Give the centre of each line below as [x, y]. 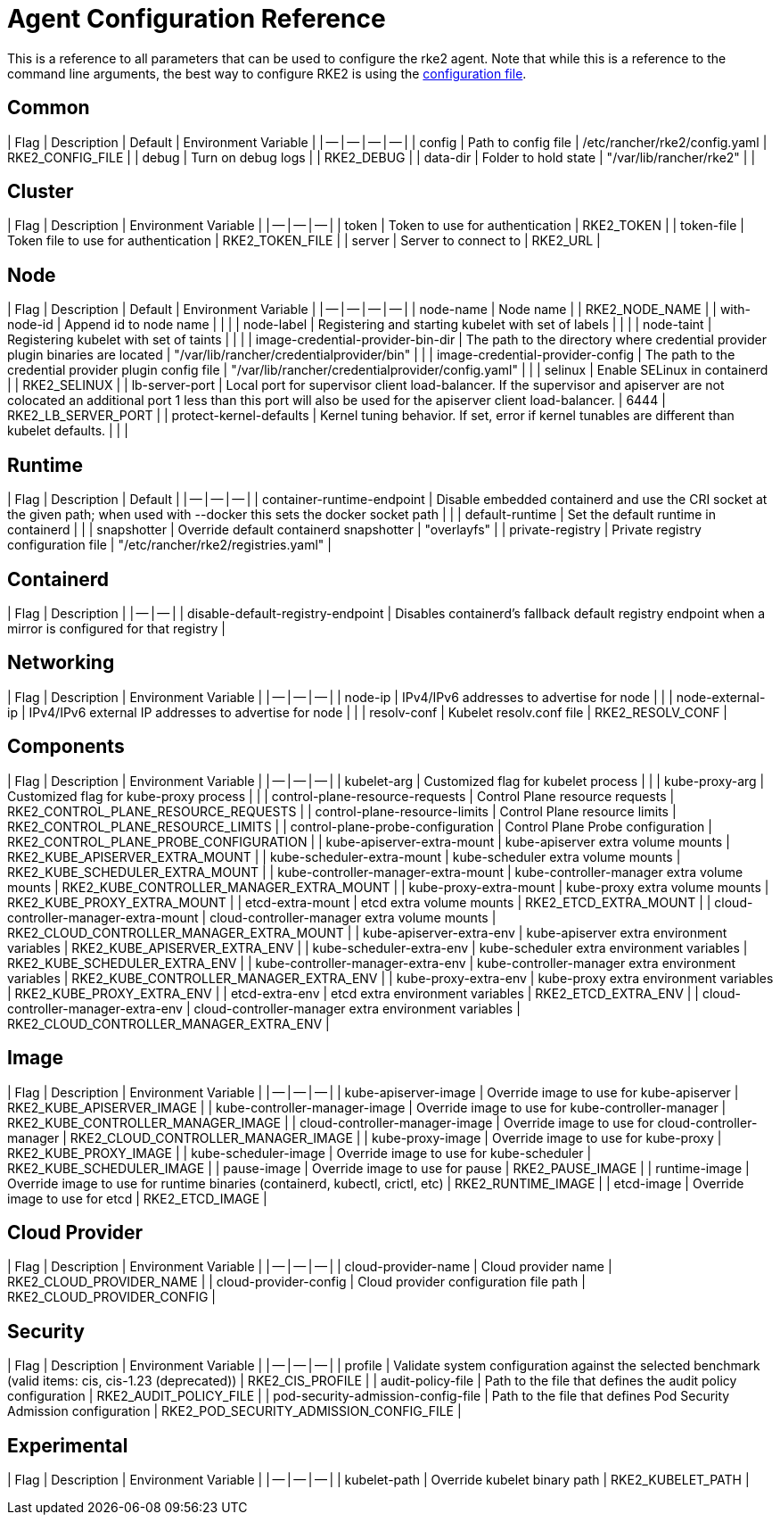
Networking [61, 663]
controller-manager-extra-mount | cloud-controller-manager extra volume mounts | [252, 917]
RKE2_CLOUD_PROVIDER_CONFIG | [111, 1297]
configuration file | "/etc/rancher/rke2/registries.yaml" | [169, 545]
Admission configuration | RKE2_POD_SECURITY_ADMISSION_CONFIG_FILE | [234, 1411]
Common [49, 108]
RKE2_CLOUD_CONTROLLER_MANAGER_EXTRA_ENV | [168, 1023]
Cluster [41, 192]
